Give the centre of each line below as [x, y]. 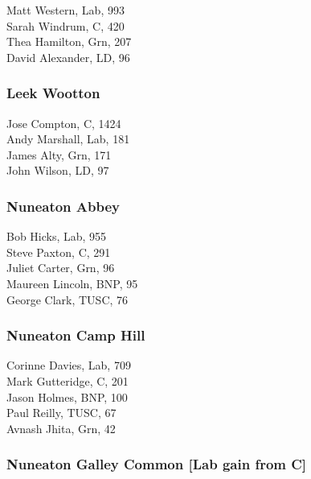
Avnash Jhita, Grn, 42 [61, 428]
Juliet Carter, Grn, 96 [61, 268]
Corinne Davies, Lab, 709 [69, 365]
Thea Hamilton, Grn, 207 [69, 41]
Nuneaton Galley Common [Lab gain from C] [157, 464]
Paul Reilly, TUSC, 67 [61, 413]
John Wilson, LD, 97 [58, 170]
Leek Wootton [53, 93]
